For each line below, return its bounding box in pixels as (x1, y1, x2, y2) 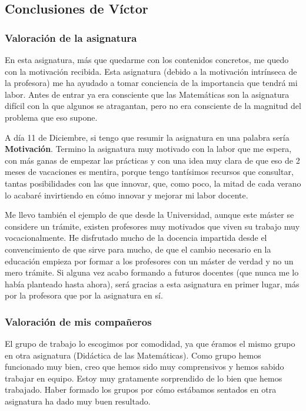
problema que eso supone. (5, 111, 98, 123)
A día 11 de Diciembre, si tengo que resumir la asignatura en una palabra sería (5, 131, 290, 143)
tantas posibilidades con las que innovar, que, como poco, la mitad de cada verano (5, 177, 301, 189)
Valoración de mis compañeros (5, 314, 152, 329)
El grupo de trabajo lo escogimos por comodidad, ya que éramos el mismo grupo (5, 337, 295, 350)
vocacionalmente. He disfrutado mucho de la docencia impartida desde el (5, 231, 267, 244)
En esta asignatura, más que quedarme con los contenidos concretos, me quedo (5, 54, 289, 65)
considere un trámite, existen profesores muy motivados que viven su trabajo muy (5, 220, 300, 232)
